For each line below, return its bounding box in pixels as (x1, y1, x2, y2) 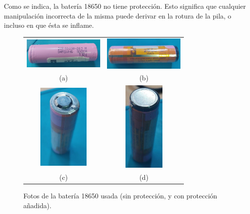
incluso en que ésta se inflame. (4, 20, 94, 30)
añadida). (23, 200, 52, 211)
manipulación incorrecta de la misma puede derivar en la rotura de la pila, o (4, 10, 232, 20)
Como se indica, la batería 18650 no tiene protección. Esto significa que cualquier (4, 1, 246, 11)
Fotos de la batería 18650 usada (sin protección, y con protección (23, 191, 217, 201)
